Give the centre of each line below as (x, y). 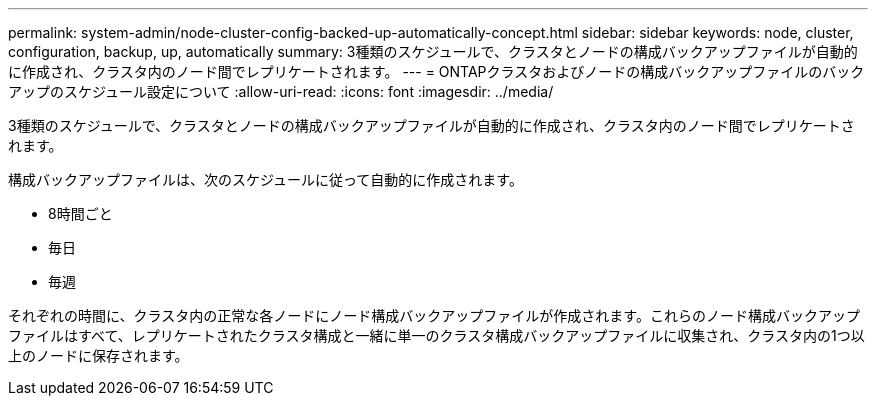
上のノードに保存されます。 (98, 355)
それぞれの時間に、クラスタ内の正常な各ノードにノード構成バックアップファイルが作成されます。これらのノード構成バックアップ (434, 315)
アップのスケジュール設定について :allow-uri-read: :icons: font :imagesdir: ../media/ (281, 91)
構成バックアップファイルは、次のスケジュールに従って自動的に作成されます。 (265, 179)
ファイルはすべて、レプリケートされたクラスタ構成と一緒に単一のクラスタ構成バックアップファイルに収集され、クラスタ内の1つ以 (436, 335)
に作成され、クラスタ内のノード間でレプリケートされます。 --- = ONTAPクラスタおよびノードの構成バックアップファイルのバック (436, 71)
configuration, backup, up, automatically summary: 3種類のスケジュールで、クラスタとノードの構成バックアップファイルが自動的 (433, 51)
